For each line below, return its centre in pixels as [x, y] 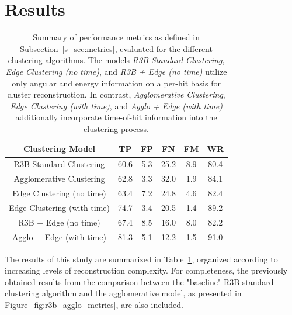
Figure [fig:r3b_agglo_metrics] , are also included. [94, 304]
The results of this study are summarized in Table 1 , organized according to [141, 259]
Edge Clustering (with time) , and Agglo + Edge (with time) [116, 105]
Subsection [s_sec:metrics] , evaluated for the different [116, 48]
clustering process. [117, 128]
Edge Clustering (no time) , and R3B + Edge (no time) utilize [116, 71]
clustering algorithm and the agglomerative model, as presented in [123, 293]
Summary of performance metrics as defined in [116, 37]
